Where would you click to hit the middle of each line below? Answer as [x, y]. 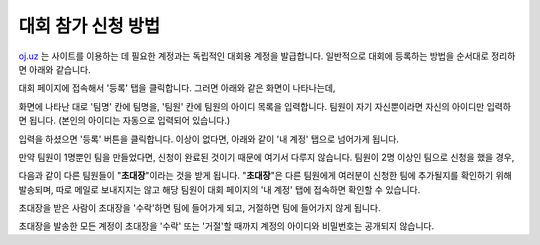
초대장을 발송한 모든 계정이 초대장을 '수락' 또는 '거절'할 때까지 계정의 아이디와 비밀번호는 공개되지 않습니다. [226, 226]
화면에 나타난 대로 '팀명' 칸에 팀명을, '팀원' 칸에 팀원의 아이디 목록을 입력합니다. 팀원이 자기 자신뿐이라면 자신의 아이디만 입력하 [265, 106]
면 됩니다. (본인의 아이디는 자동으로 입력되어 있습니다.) [124, 121]
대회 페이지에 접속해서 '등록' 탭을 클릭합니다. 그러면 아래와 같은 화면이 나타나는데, [177, 88]
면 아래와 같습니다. [54, 69]
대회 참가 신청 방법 [89, 26]
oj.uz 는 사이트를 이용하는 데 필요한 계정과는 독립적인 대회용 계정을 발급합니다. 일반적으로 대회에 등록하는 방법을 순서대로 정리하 [267, 56]
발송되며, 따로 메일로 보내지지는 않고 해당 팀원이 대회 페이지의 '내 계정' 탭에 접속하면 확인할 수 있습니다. [219, 189]
